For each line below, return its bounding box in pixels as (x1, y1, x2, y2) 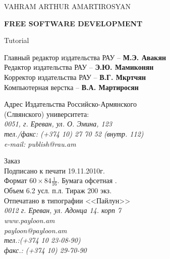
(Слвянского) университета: (4, 108, 89, 119)
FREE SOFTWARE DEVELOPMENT (4, 18, 143, 28)
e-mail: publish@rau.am (4, 138, 76, 149)
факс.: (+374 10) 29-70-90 (4, 244, 87, 255)
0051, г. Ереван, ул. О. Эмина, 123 (4, 118, 112, 129)
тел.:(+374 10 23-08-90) (4, 235, 81, 245)
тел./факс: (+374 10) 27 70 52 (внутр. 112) (4, 128, 144, 139)
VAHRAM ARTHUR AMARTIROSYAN (4, 1, 131, 11)
